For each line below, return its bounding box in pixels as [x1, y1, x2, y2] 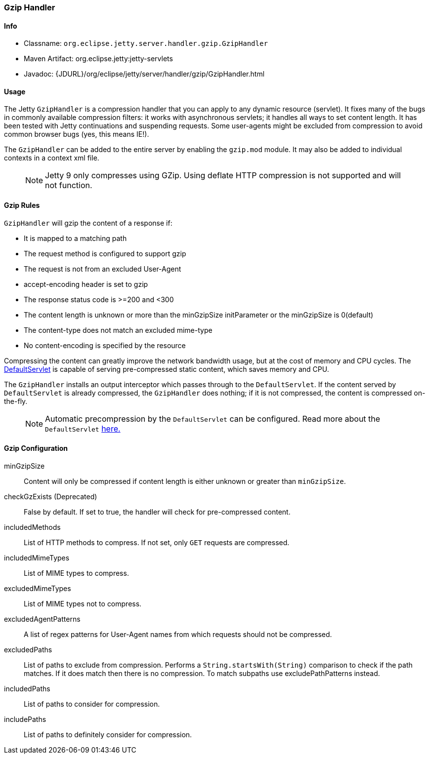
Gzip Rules [4, 201, 40, 210]
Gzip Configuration [4, 444, 68, 453]
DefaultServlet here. [45, 423, 121, 434]
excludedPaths [4, 645, 52, 654]
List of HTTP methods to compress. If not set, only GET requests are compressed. [24, 538, 290, 547]
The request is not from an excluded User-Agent [24, 264, 181, 273]
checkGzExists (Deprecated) [4, 492, 97, 501]
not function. [45, 180, 92, 191]
